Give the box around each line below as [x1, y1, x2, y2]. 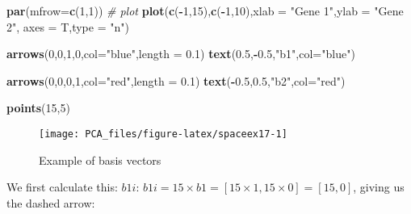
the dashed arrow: [6, 194, 95, 211]
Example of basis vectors [39, 151, 161, 168]
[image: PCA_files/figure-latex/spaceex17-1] [39, 128, 287, 140]
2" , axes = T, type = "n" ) [6, 18, 129, 35]
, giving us [353, 178, 405, 195]
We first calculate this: [6, 178, 118, 195]
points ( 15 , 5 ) [6, 99, 70, 116]
